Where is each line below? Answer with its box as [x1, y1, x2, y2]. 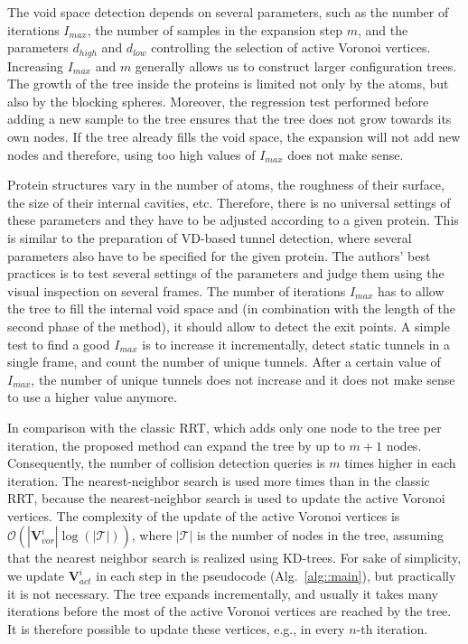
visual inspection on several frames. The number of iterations [7, 281, 346, 300]
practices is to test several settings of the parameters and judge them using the [7, 264, 445, 283]
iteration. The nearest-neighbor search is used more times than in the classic [7, 471, 430, 490]
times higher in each [344, 453, 456, 472]
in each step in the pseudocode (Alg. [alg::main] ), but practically [96, 566, 456, 585]
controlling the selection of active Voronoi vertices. [151, 38, 431, 57]
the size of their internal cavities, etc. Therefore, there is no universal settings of [7, 192, 451, 211]
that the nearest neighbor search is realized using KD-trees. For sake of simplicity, [7, 548, 462, 567]
